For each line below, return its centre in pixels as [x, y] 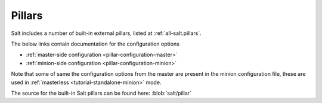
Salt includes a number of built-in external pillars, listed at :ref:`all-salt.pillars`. [106, 33]
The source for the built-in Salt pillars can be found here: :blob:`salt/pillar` [101, 93]
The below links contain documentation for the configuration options [95, 44]
